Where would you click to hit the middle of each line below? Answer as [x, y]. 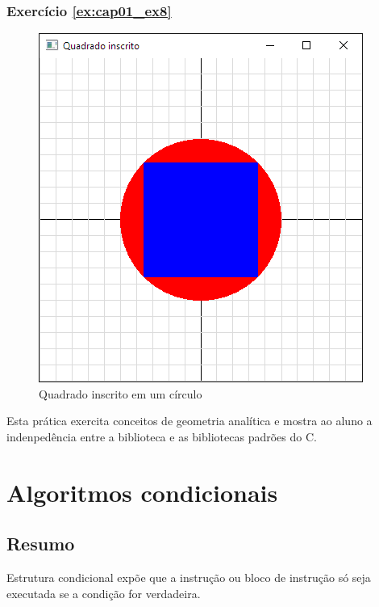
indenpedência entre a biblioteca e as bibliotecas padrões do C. [162, 436]
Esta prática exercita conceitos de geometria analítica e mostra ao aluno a [189, 421]
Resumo [41, 544]
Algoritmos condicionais [142, 492]
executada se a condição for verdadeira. [104, 593]
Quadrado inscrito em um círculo [121, 393]
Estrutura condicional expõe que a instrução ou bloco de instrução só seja [189, 577]
